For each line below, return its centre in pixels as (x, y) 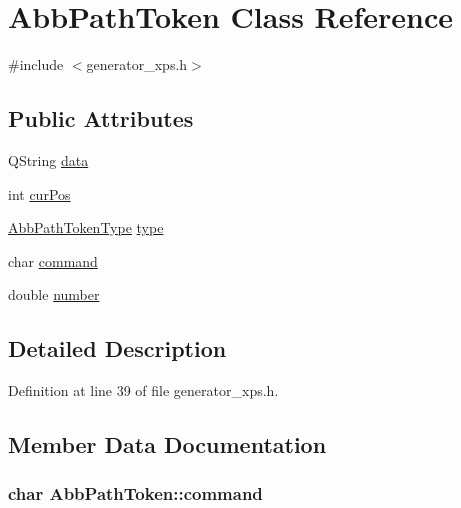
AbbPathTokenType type (86, 227)
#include (36, 64)
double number (54, 294)
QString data (48, 159)
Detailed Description (117, 348)
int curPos (39, 193)
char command (53, 260)
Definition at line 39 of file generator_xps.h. (143, 390)
